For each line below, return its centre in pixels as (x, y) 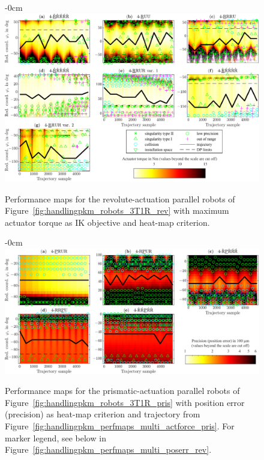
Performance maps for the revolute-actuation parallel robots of (120, 198)
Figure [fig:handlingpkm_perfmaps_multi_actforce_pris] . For (120, 425)
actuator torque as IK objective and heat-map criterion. (107, 222)
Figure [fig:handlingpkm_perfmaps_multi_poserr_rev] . (108, 449)
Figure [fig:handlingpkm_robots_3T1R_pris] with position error (125, 402)
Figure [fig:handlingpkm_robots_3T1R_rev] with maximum (117, 210)
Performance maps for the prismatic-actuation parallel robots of (122, 391)
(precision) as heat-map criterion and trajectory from (103, 414)
